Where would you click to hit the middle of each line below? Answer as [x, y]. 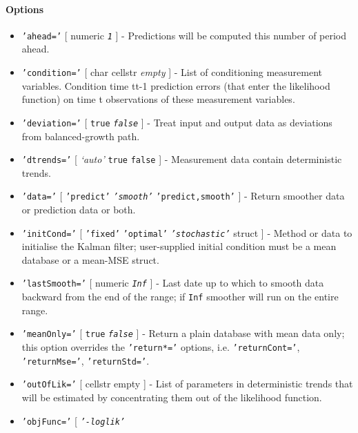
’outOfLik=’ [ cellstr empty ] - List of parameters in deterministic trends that [187, 384]
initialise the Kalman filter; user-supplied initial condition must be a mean [179, 246]
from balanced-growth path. [81, 136]
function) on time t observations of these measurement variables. [158, 99]
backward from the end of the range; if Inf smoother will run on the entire [180, 297]
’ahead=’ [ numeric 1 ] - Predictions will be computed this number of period [184, 35]
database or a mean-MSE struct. [90, 259]
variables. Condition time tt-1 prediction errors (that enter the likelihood [176, 85]
